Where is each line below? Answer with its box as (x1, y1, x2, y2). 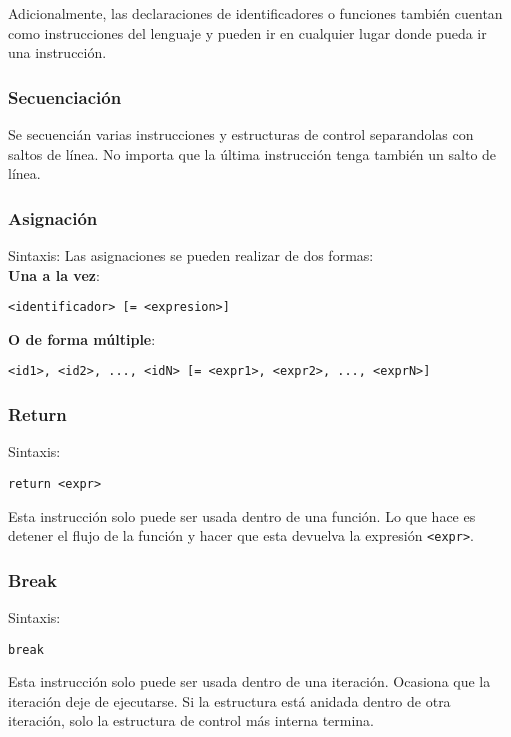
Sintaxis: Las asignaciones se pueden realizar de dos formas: (8, 245, 374, 265)
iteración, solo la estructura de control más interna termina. (8, 710, 375, 731)
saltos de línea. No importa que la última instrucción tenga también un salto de (8, 143, 497, 164)
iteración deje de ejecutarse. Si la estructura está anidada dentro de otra (8, 690, 451, 711)
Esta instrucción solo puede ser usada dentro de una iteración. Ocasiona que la (8, 671, 491, 692)
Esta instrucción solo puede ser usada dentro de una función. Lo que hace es (8, 505, 476, 526)
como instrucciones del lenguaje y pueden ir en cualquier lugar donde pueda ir (8, 22, 487, 43)
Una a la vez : (8, 264, 100, 285)
